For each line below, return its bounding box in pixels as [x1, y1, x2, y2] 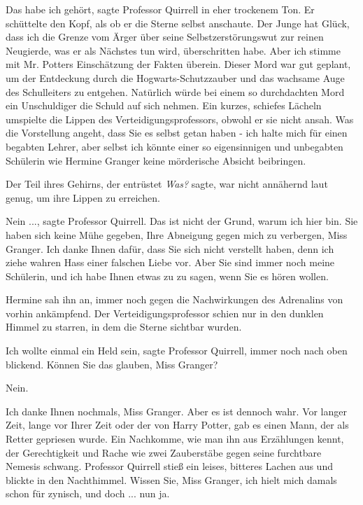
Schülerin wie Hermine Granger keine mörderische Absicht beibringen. [6, 153, 306, 167]
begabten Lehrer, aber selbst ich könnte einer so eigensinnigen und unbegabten [6, 139, 343, 153]
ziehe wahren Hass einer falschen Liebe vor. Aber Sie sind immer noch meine [6, 255, 335, 270]
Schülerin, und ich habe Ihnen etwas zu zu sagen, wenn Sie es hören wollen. [6, 268, 329, 283]
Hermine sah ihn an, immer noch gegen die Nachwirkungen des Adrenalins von [6, 292, 343, 307]
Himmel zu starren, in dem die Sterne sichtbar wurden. [6, 319, 242, 334]
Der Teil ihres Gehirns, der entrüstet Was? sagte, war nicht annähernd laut [6, 177, 328, 191]
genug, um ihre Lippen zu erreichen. [6, 190, 160, 205]
